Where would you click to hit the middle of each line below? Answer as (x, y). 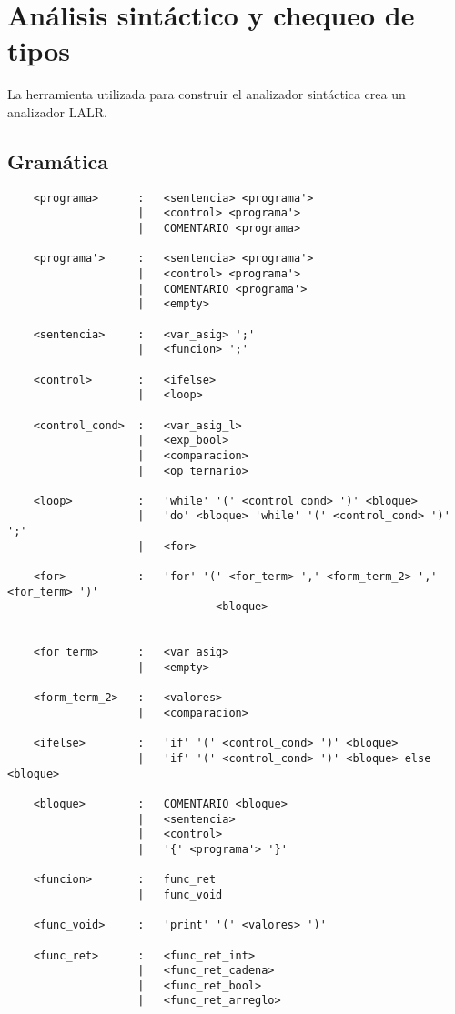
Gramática (58, 161)
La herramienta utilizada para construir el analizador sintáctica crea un (207, 94)
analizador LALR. (57, 111)
